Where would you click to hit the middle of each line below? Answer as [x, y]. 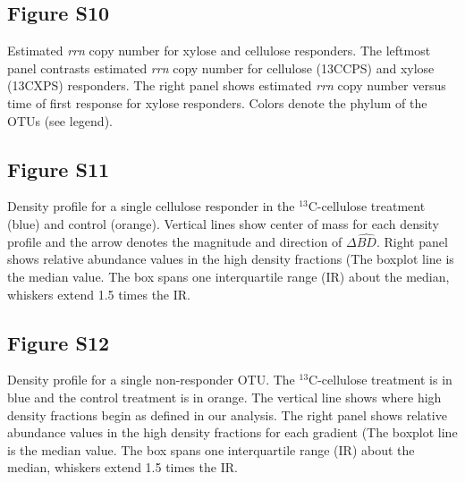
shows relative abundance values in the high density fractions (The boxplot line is [231, 259]
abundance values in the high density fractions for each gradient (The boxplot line [232, 432]
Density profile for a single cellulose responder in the [151, 206]
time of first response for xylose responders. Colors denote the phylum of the [217, 102]
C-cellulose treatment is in [380, 380]
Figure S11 [59, 169]
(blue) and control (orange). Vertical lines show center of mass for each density [223, 223]
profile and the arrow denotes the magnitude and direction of [175, 241]
